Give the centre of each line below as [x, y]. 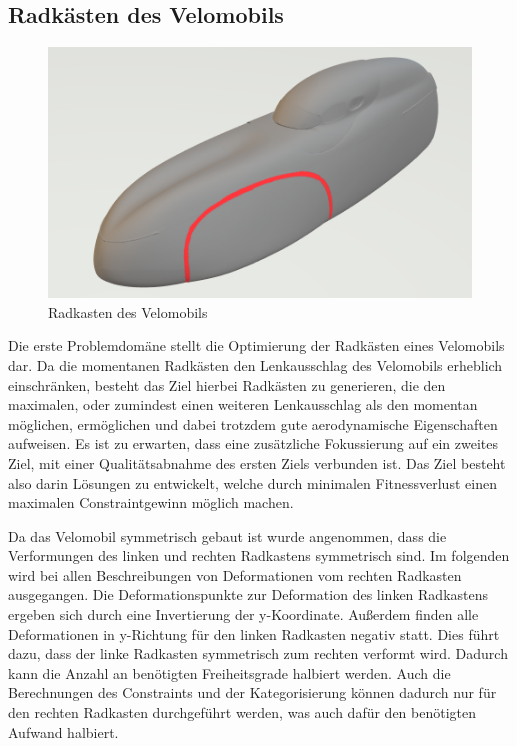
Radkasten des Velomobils [128, 311]
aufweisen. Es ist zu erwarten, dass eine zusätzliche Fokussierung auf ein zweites [253, 443]
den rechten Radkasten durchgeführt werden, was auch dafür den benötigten [242, 712]
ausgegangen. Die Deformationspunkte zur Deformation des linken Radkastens [248, 594]
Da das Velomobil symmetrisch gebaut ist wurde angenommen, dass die [227, 535]
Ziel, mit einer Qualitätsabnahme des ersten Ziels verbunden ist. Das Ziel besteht [257, 462]
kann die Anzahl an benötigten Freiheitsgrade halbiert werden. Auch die [229, 672]
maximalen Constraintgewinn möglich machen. [151, 502]
